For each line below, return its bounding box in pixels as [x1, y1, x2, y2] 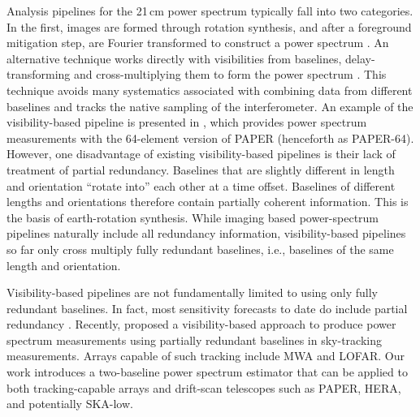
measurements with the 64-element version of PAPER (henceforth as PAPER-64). [6, 129, 414, 146]
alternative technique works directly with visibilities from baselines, [6, 49, 342, 67]
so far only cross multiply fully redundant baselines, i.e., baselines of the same [6, 240, 394, 257]
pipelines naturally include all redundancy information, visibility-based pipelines [6, 225, 406, 242]
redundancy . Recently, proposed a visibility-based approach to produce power [6, 316, 396, 333]
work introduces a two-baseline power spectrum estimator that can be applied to [6, 363, 408, 380]
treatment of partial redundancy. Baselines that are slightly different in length [6, 161, 395, 178]
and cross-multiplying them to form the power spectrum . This [74, 66, 387, 83]
